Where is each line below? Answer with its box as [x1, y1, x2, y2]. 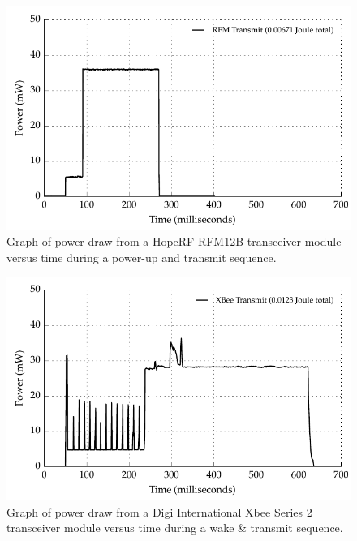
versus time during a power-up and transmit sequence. [6, 248, 277, 265]
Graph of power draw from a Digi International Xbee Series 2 [6, 503, 312, 520]
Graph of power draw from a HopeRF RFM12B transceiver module [6, 233, 342, 250]
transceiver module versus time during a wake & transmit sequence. [6, 519, 343, 536]
